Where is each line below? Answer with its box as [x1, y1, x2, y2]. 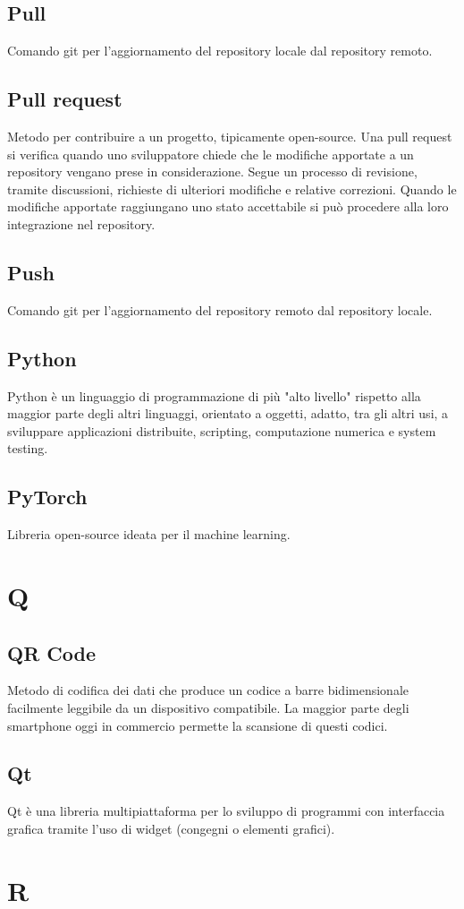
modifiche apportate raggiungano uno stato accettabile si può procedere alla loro [7, 197, 449, 216]
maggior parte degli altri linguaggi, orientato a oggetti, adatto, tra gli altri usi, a [7, 404, 449, 423]
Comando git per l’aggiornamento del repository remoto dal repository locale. [7, 300, 433, 319]
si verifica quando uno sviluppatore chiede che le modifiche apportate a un [7, 144, 414, 163]
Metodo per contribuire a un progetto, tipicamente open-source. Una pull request [7, 127, 452, 145]
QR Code [7, 639, 96, 666]
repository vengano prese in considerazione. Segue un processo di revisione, [7, 162, 418, 181]
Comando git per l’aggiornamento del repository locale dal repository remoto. [7, 41, 433, 60]
